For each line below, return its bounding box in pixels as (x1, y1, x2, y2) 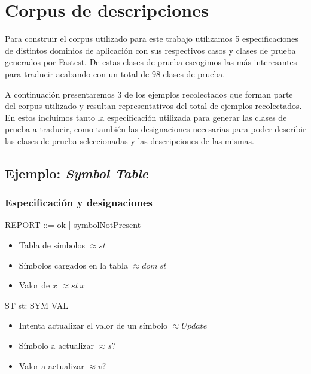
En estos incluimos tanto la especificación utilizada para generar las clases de (5, 111, 287, 123)
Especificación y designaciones (5, 195, 153, 210)
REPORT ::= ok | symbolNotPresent (5, 218, 141, 231)
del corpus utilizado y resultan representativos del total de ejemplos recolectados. (5, 99, 302, 112)
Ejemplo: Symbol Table (5, 163, 148, 182)
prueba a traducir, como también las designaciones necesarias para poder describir (5, 123, 306, 135)
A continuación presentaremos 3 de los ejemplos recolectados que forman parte (5, 87, 293, 100)
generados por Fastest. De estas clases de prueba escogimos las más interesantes (5, 56, 297, 68)
